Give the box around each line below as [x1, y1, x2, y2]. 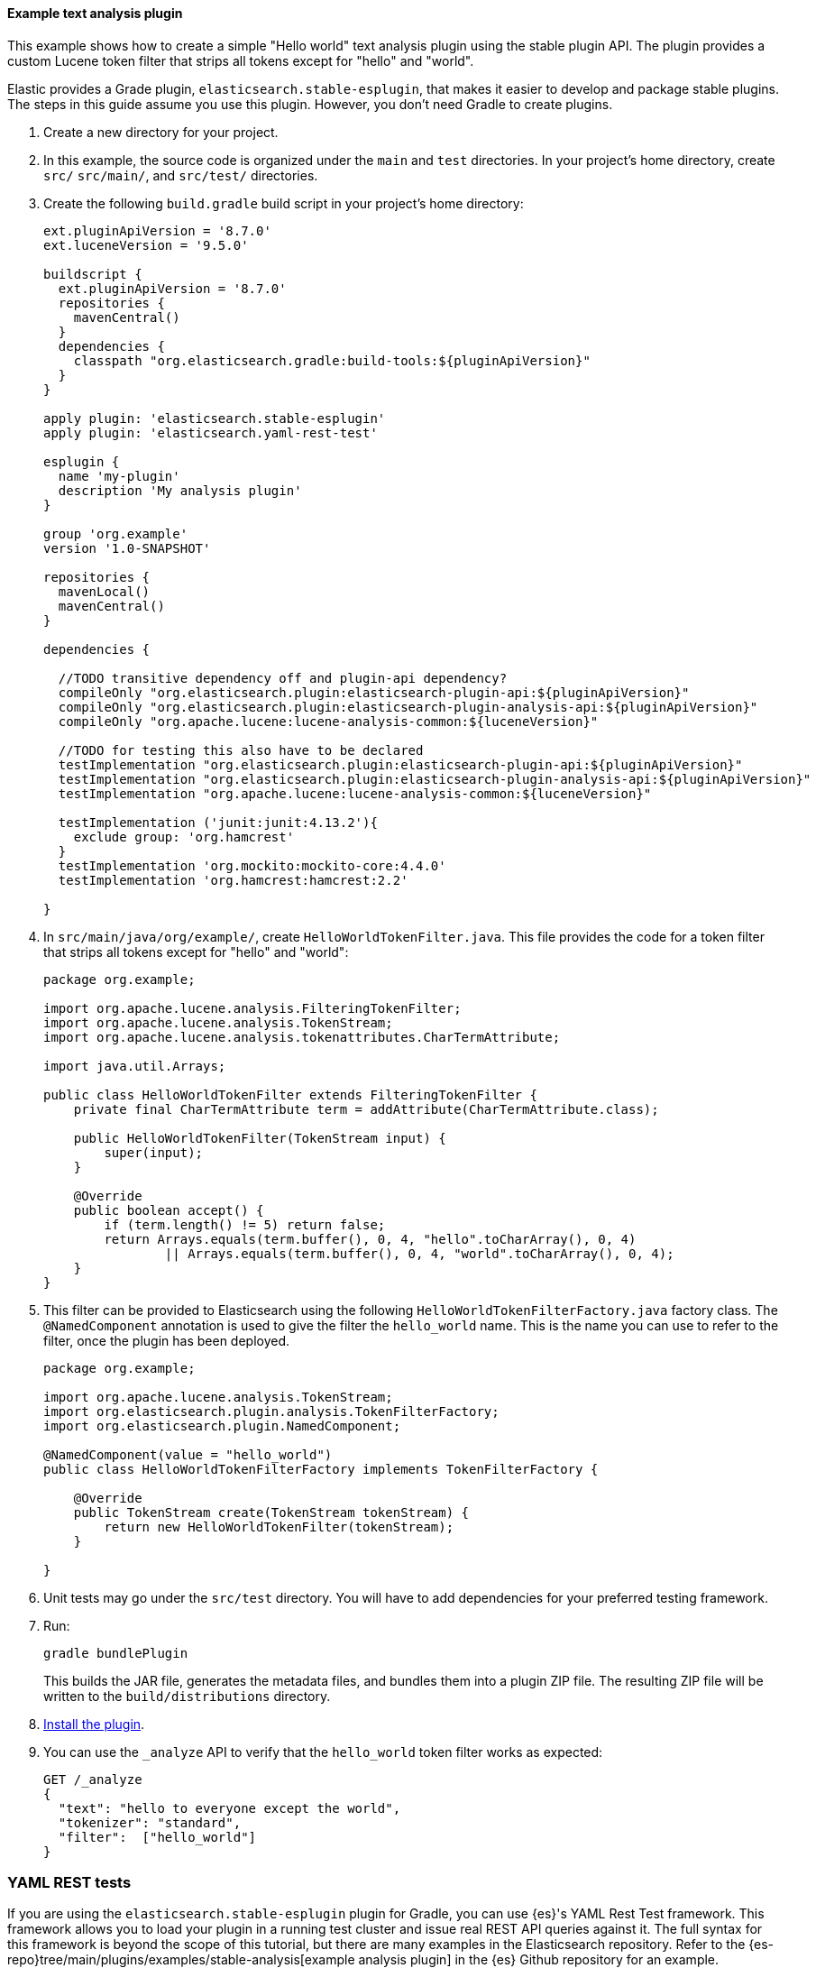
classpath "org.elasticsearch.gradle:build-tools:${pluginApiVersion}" [73, 353, 591, 368]
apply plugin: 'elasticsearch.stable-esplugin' [43, 410, 386, 426]
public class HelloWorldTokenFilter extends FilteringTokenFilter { [43, 1087, 537, 1102]
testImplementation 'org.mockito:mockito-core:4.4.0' [58, 858, 446, 873]
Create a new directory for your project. [43, 124, 279, 140]
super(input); [104, 1145, 204, 1160]
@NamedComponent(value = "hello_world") [43, 1447, 333, 1462]
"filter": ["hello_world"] [58, 1829, 257, 1844]
